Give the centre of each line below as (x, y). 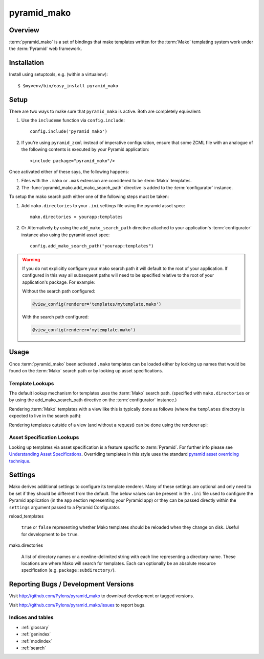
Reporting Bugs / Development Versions (71, 584)
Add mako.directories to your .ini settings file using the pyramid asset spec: (103, 205)
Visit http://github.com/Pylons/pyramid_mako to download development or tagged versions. (101, 596)
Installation (26, 63)
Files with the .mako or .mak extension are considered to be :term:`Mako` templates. (107, 181)
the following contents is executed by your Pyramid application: (85, 149)
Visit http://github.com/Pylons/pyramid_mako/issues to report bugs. (77, 605)
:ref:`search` (34, 648)
